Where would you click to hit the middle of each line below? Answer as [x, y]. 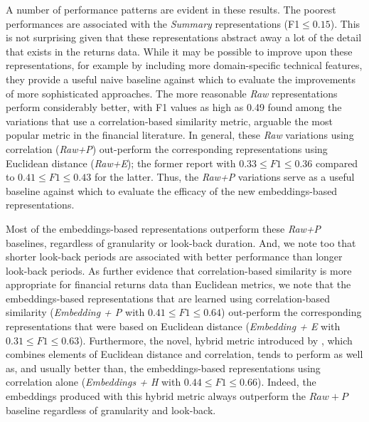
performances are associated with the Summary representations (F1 [153, 23]
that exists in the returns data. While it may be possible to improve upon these [179, 51]
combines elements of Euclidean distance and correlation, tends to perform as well [184, 354]
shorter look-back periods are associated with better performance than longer [174, 257]
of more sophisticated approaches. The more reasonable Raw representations [172, 93]
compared [337, 163]
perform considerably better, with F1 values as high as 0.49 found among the [174, 107]
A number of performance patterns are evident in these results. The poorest [171, 9]
